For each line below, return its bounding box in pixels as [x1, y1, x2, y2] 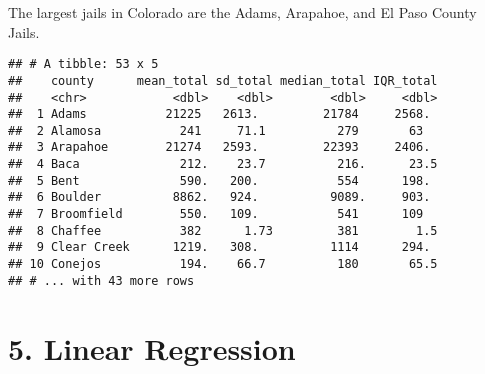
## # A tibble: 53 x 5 [8, 57, 159, 72]
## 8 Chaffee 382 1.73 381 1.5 [8, 223, 438, 238]
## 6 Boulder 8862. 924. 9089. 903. [8, 190, 431, 205]
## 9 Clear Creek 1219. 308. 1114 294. [8, 240, 431, 255]
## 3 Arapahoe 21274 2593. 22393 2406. [8, 140, 431, 155]
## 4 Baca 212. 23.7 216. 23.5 [8, 157, 438, 172]
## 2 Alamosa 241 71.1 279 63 [8, 123, 424, 138]
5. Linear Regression [8, 327, 296, 368]
